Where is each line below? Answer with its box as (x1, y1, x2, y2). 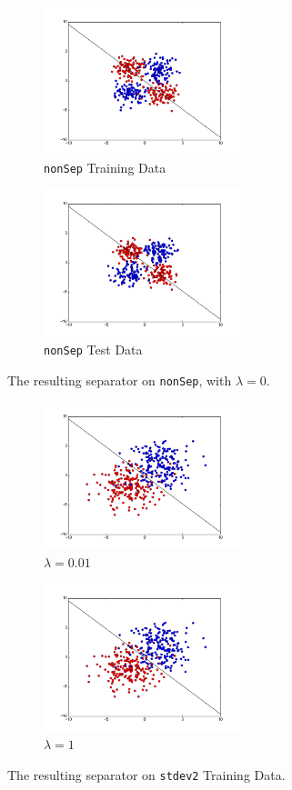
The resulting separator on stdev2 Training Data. (7, 765, 286, 784)
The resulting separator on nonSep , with (7, 370, 232, 389)
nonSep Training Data (44, 157, 166, 176)
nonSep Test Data (44, 339, 143, 358)
